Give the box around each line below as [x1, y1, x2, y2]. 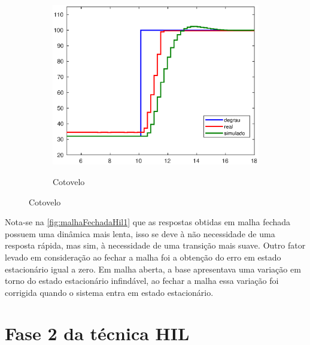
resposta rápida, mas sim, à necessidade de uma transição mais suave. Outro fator [5, 239, 306, 252]
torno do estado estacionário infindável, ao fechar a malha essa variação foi [5, 274, 279, 287]
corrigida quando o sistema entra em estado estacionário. [5, 286, 214, 298]
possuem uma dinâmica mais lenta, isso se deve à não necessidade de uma [5, 227, 275, 240]
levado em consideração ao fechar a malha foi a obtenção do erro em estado [5, 250, 281, 263]
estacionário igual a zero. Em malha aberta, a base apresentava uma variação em [5, 262, 301, 275]
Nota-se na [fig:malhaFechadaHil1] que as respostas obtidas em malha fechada [5, 216, 291, 228]
